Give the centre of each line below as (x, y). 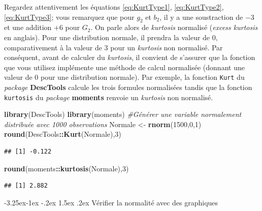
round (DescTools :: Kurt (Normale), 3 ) (63, 134)
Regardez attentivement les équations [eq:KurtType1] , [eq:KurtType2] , (114, 7)
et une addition (28, 27)
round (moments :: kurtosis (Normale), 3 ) (67, 168)
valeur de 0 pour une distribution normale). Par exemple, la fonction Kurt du (124, 77)
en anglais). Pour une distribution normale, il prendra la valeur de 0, (111, 37)
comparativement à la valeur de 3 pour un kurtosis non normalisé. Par (113, 47)
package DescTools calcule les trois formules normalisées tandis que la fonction (128, 87)
